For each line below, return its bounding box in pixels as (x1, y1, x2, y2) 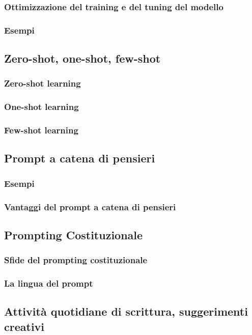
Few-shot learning (4, 124, 78, 136)
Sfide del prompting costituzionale (4, 254, 148, 266)
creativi (4, 318, 45, 334)
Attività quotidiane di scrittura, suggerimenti (4, 303, 248, 319)
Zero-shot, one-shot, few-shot (4, 50, 161, 66)
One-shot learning (4, 100, 79, 113)
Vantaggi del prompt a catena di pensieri (4, 200, 176, 213)
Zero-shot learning (4, 77, 81, 90)
